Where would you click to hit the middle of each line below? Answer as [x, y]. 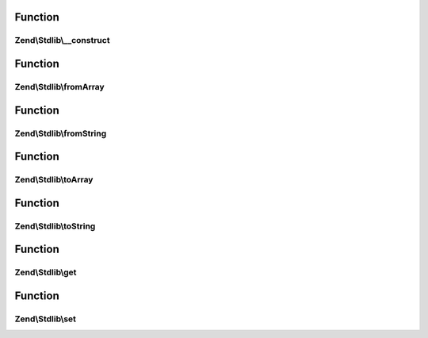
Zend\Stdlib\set [46, 319]
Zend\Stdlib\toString [55, 226]
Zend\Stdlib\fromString [61, 133]
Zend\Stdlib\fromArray [59, 86]
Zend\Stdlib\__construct [62, 40]
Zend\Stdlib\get [46, 272]
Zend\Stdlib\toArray [54, 180]
